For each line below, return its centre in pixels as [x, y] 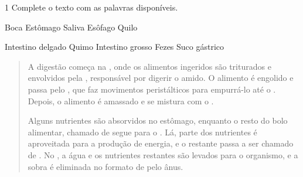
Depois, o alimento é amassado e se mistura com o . [121, 101]
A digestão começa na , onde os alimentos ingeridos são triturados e [149, 66]
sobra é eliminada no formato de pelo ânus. [105, 166]
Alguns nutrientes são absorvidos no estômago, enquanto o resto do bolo [158, 120]
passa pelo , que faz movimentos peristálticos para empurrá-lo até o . [152, 89]
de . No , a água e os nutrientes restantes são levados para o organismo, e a [163, 154]
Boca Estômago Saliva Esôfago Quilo [71, 27]
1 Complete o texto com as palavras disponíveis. [91, 7]
